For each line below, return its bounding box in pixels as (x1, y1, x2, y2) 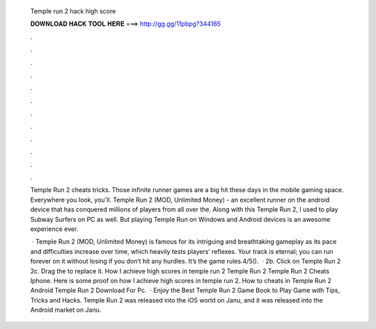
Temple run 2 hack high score (30, 7, 116, 15)
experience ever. (30, 225, 79, 233)
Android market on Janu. (30, 306, 102, 314)
